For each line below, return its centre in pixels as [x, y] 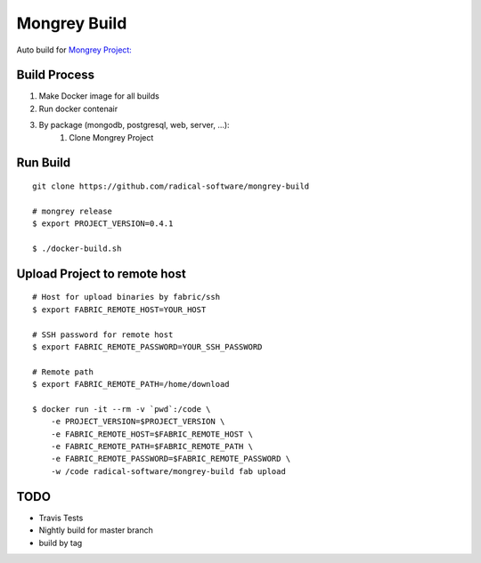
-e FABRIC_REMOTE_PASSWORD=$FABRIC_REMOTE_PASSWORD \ [171, 459]
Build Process [56, 75]
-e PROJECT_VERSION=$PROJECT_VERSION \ [138, 422]
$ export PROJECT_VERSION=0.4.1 [103, 224]
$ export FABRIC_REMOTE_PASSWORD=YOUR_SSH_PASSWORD [147, 346]
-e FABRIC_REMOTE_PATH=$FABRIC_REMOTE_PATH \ [152, 446]
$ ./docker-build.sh [77, 248]
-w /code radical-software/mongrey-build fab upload [168, 471]
